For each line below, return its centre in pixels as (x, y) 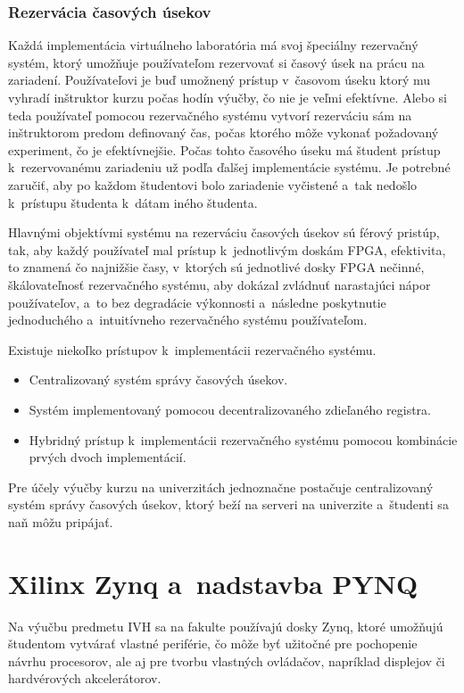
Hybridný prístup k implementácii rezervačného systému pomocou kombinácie (243, 439)
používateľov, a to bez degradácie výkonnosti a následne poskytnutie (197, 302)
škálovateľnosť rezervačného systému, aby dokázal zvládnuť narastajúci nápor (220, 284)
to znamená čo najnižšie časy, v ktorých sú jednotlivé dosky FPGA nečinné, (216, 267)
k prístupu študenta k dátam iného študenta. (133, 202)
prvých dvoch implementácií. (108, 457)
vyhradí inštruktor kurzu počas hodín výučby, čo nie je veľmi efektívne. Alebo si (228, 97)
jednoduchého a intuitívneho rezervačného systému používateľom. (188, 320)
